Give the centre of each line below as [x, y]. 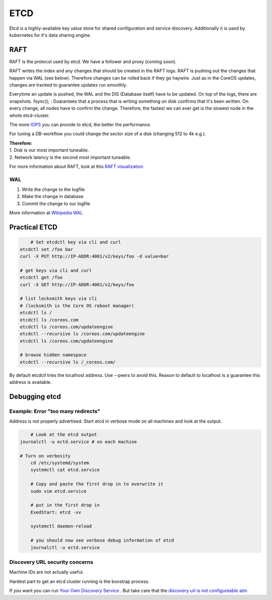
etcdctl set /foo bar [47, 249]
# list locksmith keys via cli [59, 299]
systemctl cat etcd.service [65, 470]
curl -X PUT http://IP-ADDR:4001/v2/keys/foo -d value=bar [94, 256]
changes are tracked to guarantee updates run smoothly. [68, 85]
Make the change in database [53, 196]
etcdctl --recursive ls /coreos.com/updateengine [82, 334]
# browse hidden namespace [53, 355]
